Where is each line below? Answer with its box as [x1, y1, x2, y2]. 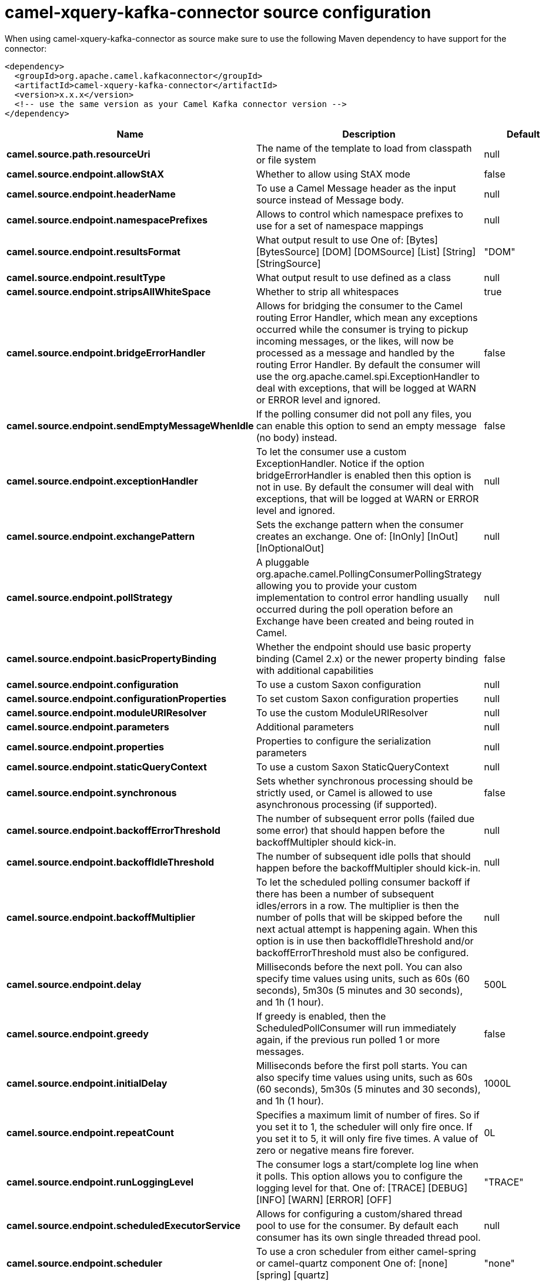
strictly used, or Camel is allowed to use [256, 786, 433, 799]
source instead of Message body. [256, 193, 404, 206]
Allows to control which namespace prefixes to [256, 208, 463, 220]
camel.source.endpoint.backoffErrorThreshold [6, 824, 220, 836]
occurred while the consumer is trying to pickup [256, 323, 469, 335]
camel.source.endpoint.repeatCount [6, 1126, 174, 1139]
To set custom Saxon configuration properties [256, 692, 459, 705]
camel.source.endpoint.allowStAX [6, 168, 165, 180]
